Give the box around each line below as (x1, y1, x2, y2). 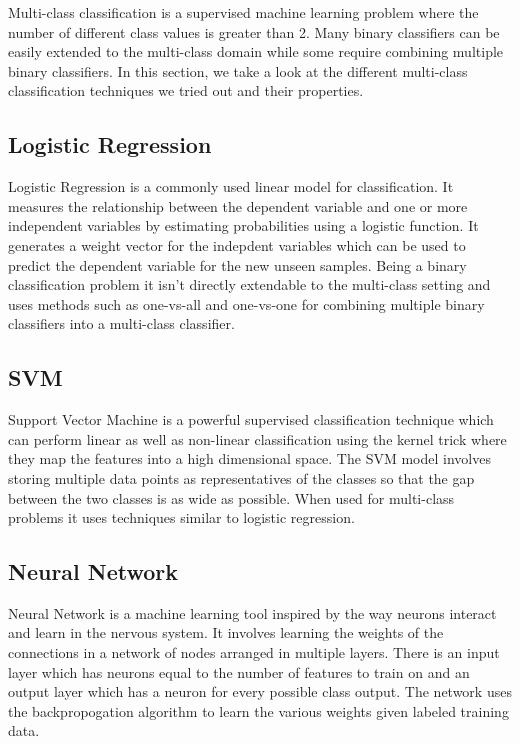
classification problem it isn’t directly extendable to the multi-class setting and (8, 274, 491, 295)
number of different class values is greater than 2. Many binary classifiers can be (8, 21, 500, 42)
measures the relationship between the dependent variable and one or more (8, 195, 468, 216)
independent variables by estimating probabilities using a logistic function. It (8, 215, 479, 236)
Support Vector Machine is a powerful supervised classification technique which (8, 409, 494, 430)
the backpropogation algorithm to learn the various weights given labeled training (8, 700, 509, 721)
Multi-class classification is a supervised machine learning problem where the (8, 2, 479, 22)
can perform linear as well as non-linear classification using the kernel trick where (8, 428, 507, 449)
